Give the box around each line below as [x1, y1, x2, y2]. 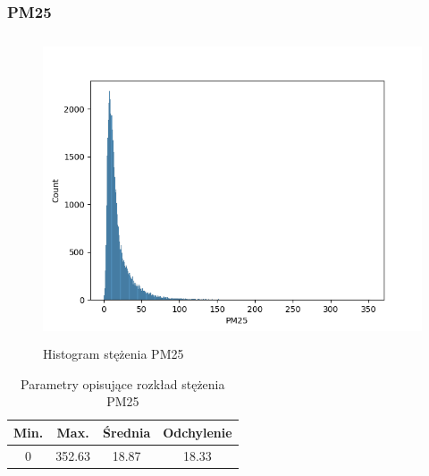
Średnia [103, 422, 151, 441]
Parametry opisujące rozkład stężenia [21, 374, 225, 393]
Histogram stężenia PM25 [43, 344, 184, 362]
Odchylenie [163, 422, 232, 441]
